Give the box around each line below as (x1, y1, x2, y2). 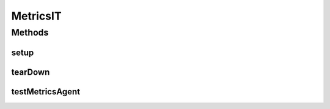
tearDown (11, 67, 50, 77)
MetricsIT (11, 9, 62, 23)
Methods (11, 27, 49, 38)
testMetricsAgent (11, 86, 81, 97)
